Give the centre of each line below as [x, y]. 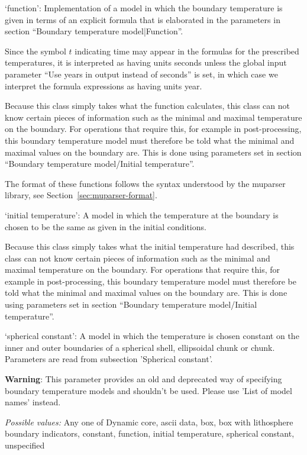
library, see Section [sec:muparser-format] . [81, 195]
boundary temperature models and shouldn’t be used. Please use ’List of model [148, 390]
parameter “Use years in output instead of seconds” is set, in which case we [141, 74]
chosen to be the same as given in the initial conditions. [106, 226]
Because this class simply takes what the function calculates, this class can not [147, 106]
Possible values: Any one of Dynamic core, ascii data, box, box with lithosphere [149, 422]
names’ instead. [33, 402]
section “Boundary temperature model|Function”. [94, 31]
